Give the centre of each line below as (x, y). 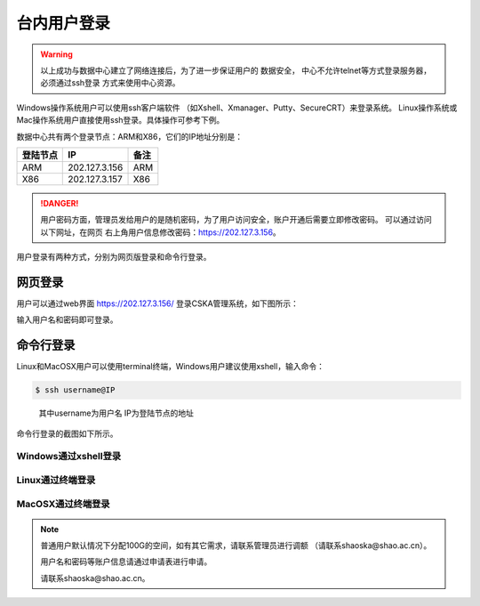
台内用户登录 (64, 23)
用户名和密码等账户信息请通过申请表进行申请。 (126, 562)
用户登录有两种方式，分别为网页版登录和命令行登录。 (114, 257)
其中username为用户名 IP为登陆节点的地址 (116, 413)
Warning (56, 54)
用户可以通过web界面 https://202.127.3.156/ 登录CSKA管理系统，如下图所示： (158, 303)
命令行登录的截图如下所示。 (67, 433)
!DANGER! (60, 203)
